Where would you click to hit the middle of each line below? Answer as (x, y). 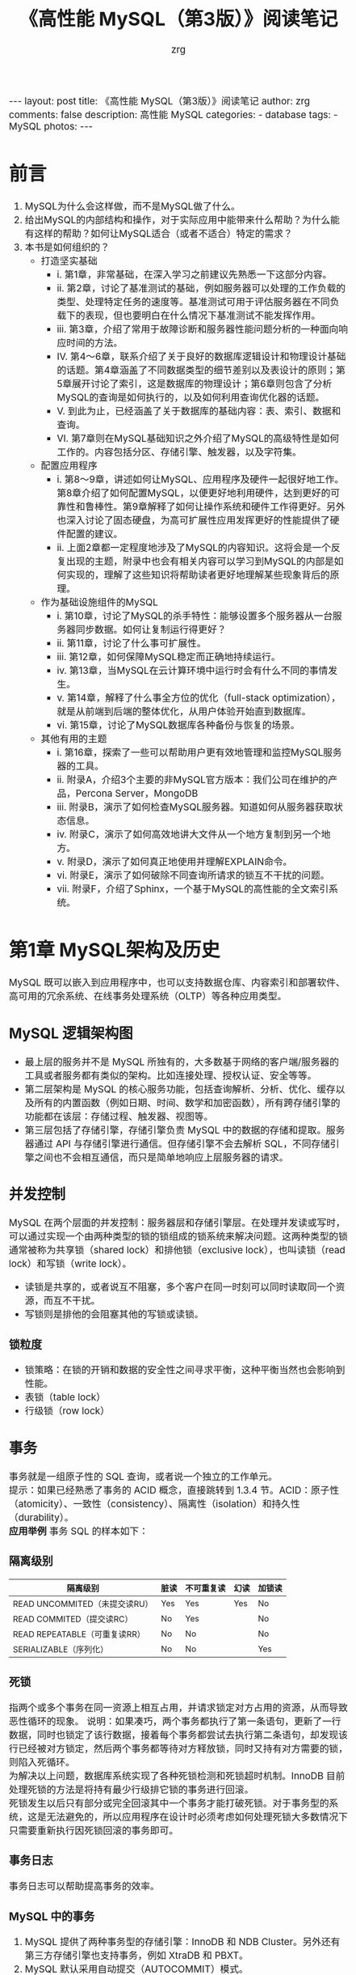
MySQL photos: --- (51, 126)
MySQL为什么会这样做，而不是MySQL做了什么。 (132, 206)
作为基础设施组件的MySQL (99, 603)
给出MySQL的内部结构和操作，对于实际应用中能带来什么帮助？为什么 (178, 220)
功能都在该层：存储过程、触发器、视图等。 (119, 1117)
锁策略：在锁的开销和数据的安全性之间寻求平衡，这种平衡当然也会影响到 (185, 1370)
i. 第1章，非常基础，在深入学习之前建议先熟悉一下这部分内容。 (195, 275)
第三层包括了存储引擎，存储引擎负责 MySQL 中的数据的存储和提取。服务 (185, 1130)
